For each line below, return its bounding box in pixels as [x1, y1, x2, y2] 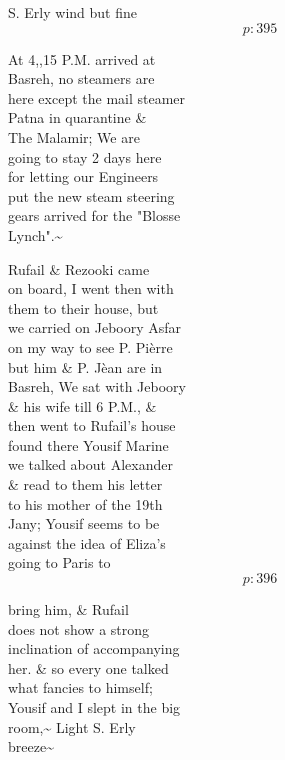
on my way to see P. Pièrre [8, 336, 173, 357]
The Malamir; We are [8, 126, 140, 147]
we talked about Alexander [8, 454, 173, 475]
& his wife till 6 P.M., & [8, 395, 157, 416]
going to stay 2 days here [8, 146, 162, 167]
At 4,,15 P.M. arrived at [8, 48, 156, 69]
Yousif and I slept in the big [8, 697, 181, 717]
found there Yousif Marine [8, 434, 169, 455]
